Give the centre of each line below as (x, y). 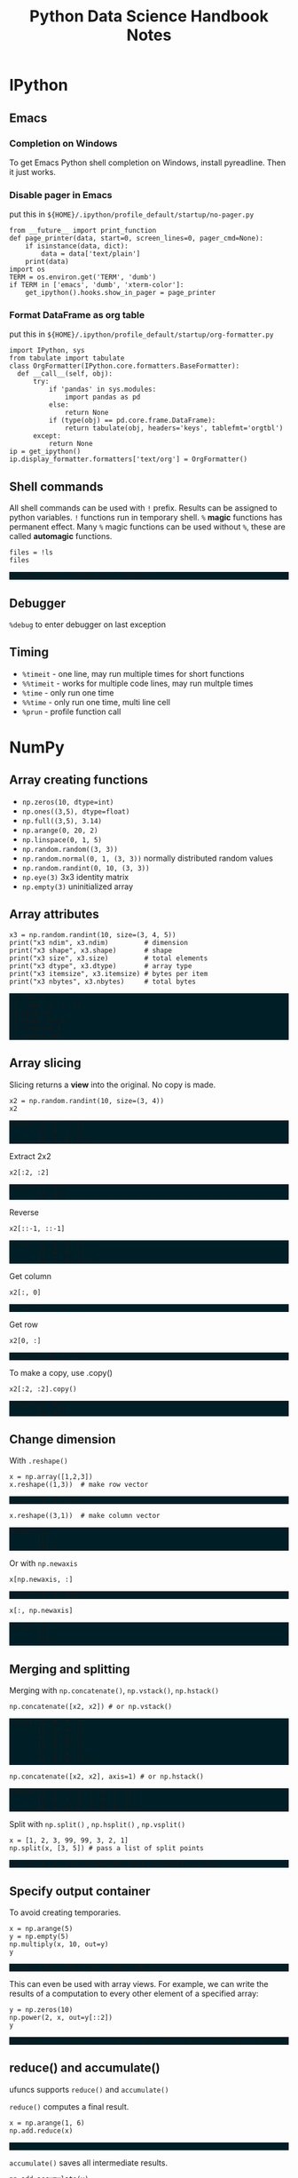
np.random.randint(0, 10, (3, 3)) (86, 868)
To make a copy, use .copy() (61, 1372)
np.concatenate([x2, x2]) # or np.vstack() (91, 1707)
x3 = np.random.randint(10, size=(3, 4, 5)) (93, 934)
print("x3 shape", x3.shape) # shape (91, 950)
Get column (30, 1276)
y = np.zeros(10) (41, 2009)
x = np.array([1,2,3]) (51, 1477)
